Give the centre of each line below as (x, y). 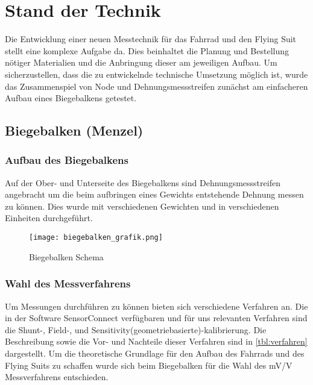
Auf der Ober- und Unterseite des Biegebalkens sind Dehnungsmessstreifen (143, 182)
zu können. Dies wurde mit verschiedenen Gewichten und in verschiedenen (142, 206)
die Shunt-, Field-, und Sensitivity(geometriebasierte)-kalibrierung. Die (136, 329)
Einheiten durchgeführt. (49, 218)
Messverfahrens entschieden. (57, 377)
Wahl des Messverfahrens (68, 283)
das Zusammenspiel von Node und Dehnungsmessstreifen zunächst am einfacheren (156, 86)
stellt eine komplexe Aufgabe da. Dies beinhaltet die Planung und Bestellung (147, 50)
